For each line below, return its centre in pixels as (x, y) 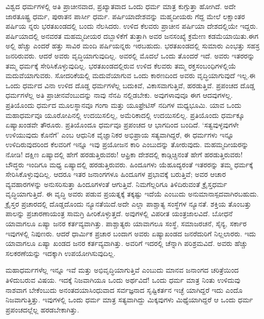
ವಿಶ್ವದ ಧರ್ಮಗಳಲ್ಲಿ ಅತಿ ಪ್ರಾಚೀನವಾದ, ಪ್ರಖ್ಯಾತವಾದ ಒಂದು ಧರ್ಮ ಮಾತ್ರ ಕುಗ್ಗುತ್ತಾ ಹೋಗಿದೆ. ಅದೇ (121, 6)
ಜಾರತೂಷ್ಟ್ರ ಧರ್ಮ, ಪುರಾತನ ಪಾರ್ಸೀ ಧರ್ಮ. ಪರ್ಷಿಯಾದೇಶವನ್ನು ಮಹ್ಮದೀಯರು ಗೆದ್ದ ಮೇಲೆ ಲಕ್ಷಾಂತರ (125, 16)
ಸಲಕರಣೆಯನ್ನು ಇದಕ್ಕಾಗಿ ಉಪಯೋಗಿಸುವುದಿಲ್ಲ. (61, 253)
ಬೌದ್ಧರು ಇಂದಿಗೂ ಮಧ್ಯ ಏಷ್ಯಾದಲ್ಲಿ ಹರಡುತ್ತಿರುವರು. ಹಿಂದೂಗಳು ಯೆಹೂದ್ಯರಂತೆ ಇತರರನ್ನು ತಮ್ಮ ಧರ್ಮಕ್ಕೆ (129, 164)
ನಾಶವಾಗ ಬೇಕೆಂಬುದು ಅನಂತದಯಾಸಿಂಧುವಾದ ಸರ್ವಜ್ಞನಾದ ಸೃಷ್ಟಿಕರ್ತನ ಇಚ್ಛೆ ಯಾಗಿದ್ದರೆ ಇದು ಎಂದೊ (124, 290)
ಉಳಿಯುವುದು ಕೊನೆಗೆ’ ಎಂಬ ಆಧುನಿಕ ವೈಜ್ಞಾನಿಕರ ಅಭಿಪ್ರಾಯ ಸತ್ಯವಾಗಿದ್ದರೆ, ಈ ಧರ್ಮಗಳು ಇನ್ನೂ (120, 134)
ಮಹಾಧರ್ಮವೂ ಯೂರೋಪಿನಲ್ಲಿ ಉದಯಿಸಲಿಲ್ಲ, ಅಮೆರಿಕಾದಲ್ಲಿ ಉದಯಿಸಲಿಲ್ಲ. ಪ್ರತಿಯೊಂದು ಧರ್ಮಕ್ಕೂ (125, 115)
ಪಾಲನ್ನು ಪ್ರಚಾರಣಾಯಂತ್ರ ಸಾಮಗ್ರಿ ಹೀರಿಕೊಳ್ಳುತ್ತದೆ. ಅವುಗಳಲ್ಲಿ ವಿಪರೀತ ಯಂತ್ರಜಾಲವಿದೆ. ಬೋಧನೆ (119, 213)
